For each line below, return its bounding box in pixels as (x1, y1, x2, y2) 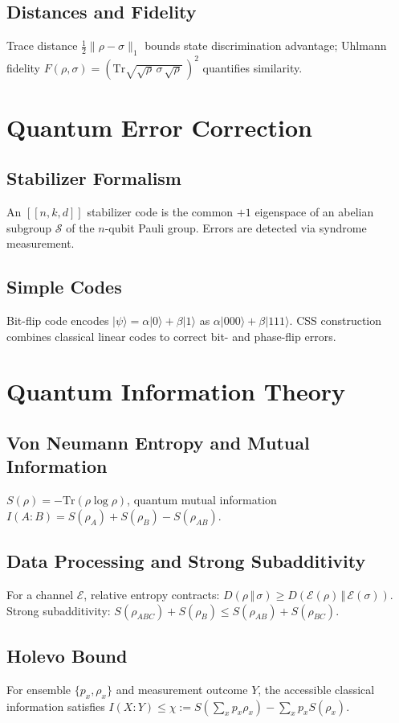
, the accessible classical (258, 680, 375, 697)
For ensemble (6, 680, 71, 697)
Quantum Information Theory (6, 375, 346, 408)
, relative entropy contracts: (83, 586, 220, 603)
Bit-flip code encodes (6, 312, 109, 329)
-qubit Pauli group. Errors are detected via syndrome (104, 219, 367, 236)
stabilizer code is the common (87, 203, 234, 220)
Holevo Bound (6, 643, 128, 668)
